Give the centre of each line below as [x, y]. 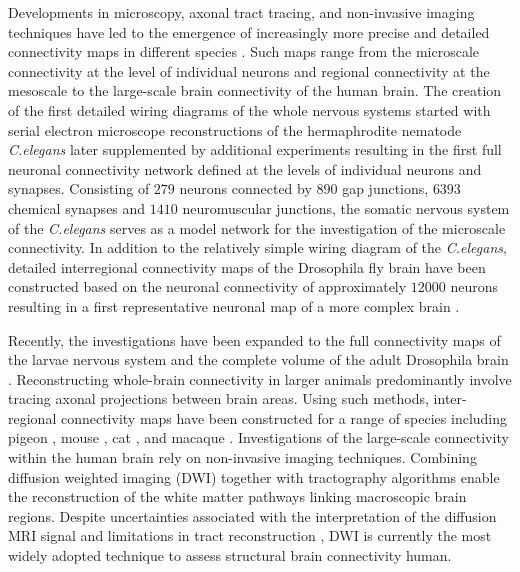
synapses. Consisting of [79, 188]
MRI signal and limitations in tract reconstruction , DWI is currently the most [250, 535]
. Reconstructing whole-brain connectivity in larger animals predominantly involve [260, 378]
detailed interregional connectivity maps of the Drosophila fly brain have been [247, 266]
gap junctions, [385, 188]
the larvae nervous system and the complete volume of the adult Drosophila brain [258, 359]
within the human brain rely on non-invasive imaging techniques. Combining [242, 457]
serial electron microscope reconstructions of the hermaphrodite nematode [235, 129]
